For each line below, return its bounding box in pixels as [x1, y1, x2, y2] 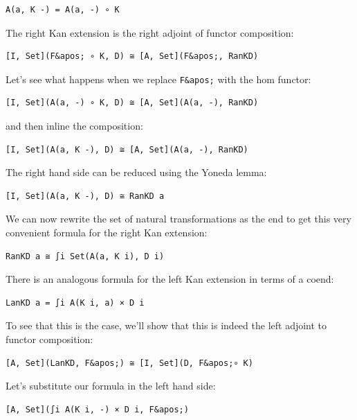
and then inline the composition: [6, 119, 143, 133]
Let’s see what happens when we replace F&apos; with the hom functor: [6, 71, 311, 86]
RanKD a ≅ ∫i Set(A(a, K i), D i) [6, 251, 165, 261]
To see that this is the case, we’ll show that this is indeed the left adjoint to [6, 318, 327, 333]
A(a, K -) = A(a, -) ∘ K [6, 5, 120, 15]
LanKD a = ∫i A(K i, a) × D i [6, 297, 145, 308]
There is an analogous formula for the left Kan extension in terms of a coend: [6, 272, 334, 286]
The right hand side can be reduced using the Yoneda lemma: [6, 165, 267, 180]
